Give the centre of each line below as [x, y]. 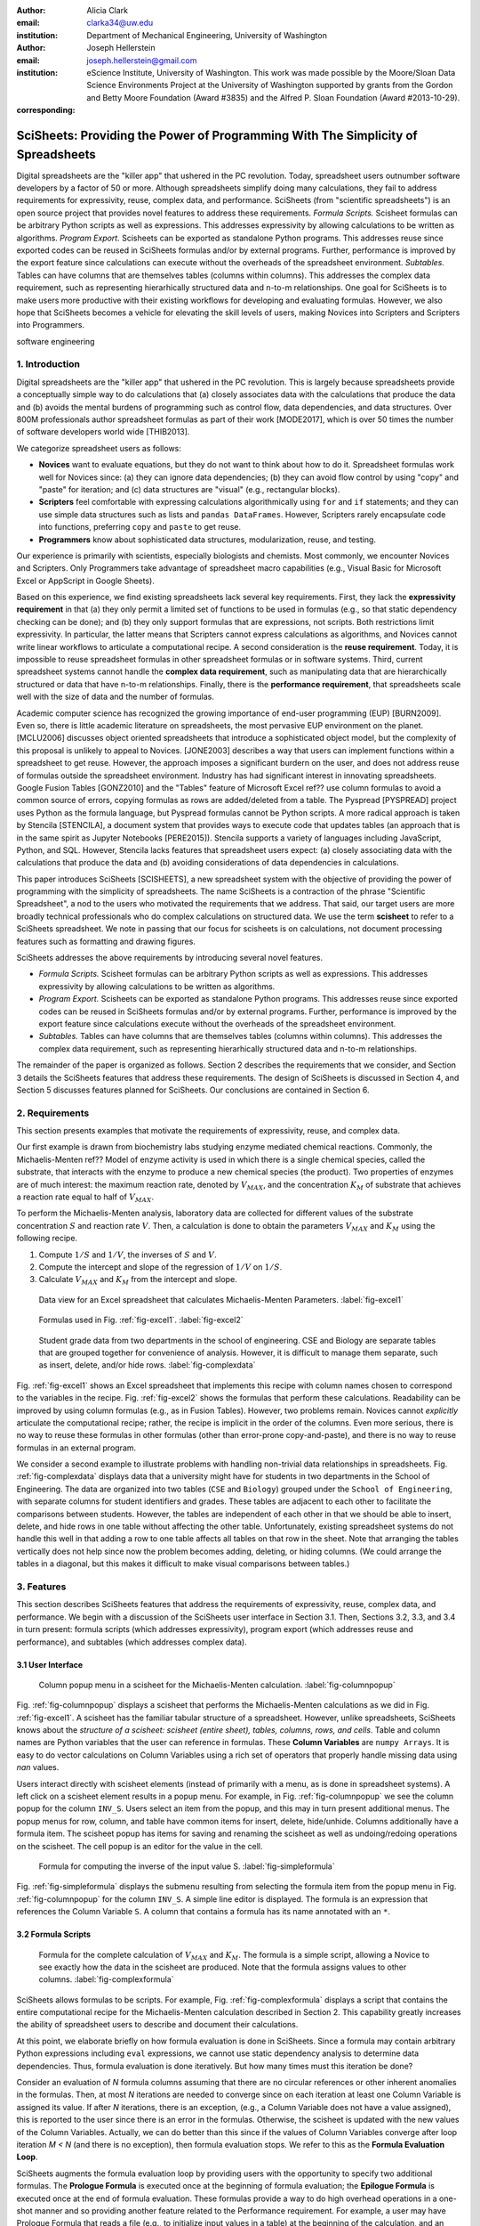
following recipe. [47, 1239]
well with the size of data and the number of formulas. [116, 697]
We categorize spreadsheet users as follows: [99, 448]
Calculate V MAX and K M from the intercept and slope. [138, 1280]
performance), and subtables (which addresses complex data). [132, 1642]
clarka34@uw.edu [120, 23]
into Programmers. [50, 325]
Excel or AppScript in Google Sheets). [85, 581]
